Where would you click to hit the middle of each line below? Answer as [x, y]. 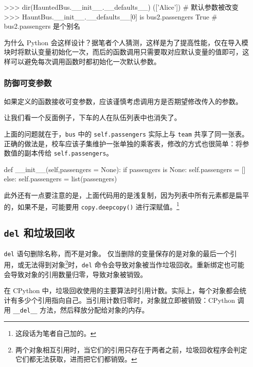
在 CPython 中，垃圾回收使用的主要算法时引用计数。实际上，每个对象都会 [122, 290]
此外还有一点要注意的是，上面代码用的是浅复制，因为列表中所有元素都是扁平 [126, 195]
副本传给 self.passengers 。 [69, 153]
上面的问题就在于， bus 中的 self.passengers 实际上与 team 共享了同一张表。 [126, 133]
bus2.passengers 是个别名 [42, 26]
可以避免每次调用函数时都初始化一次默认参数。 [85, 61]
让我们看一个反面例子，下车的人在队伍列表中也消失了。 [92, 117]
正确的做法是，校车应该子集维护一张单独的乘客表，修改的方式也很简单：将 [123, 143]
